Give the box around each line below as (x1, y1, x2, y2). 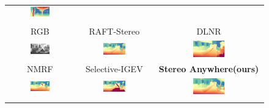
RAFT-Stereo (89, 25, 140, 38)
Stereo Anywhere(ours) (158, 62, 259, 75)
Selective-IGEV (86, 62, 143, 75)
